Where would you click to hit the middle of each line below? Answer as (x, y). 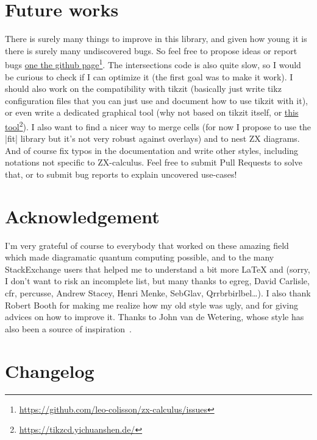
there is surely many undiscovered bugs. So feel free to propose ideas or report (151, 50)
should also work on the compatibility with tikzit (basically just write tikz (143, 89)
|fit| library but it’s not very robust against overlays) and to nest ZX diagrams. (152, 138)
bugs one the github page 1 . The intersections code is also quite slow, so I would (153, 64)
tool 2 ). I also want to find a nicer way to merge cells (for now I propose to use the (158, 125)
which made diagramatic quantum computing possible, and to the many (140, 257)
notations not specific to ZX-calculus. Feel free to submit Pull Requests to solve (154, 162)
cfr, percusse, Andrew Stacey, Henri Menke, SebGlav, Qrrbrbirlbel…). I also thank (158, 293)
